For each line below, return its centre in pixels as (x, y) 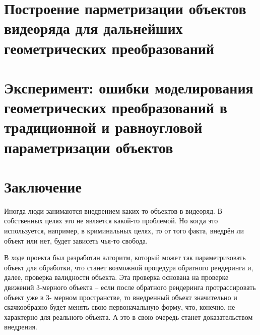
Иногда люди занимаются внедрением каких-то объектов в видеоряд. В (113, 210)
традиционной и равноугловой (103, 127)
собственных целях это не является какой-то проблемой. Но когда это (111, 221)
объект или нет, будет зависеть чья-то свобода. (76, 240)
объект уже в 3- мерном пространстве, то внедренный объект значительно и (121, 297)
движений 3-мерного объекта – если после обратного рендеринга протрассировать (130, 287)
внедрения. (21, 327)
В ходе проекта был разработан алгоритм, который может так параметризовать (125, 257)
